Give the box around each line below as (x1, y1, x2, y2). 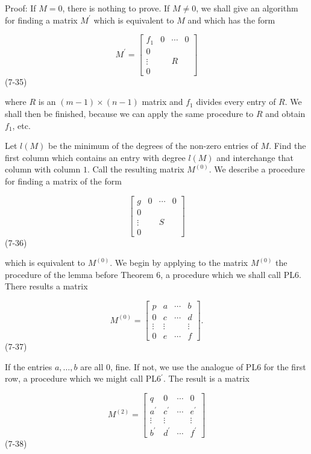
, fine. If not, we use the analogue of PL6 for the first (110, 360, 306, 373)
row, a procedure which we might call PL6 (5, 372, 162, 385)
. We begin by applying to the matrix (110, 256, 248, 269)
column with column (5, 163, 81, 175)
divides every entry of (196, 95, 276, 108)
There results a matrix (5, 280, 88, 292)
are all (80, 360, 104, 373)
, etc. (12, 119, 31, 131)
